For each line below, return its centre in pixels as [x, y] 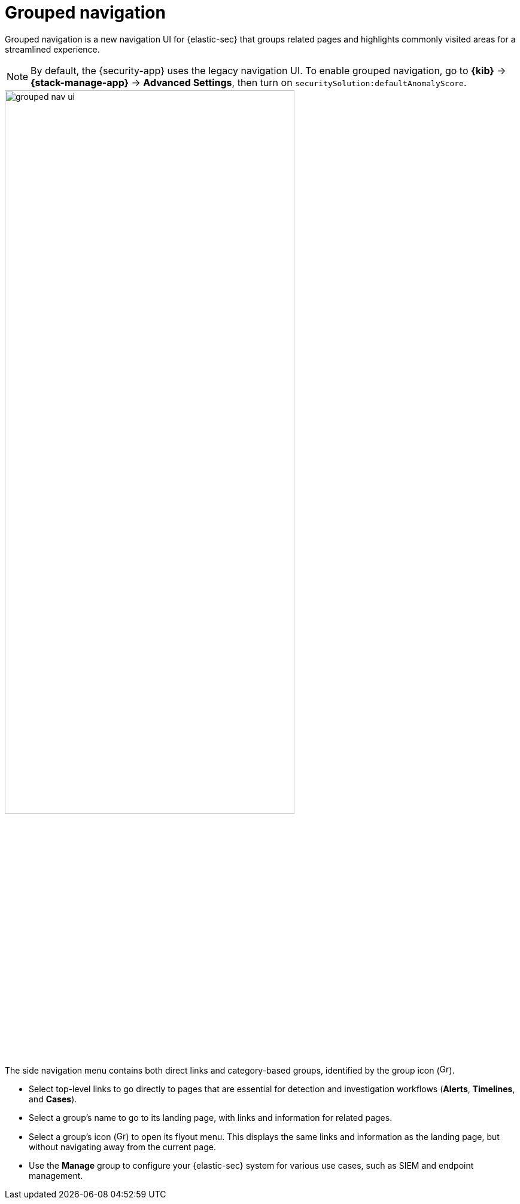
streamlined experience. [52, 49]
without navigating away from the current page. [122, 1147]
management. [56, 1175]
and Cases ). [53, 1099]
